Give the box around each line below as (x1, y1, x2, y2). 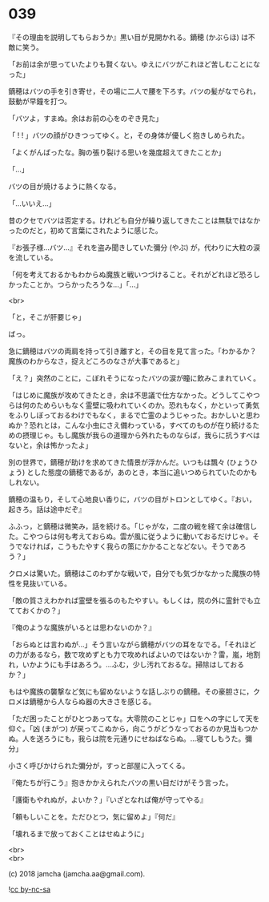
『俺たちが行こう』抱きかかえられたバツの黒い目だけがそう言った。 (8, 778, 233, 787)
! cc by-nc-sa (8, 884, 50, 894)
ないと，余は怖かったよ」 (8, 440, 93, 449)
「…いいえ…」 (8, 198, 56, 208)
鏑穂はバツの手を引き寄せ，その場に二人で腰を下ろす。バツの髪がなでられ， (8, 86, 260, 96)
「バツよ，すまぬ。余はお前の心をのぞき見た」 (8, 113, 163, 123)
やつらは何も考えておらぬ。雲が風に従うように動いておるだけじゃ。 (29, 531, 253, 541)
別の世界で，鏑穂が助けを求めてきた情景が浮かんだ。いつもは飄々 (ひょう (8, 457, 251, 467)
